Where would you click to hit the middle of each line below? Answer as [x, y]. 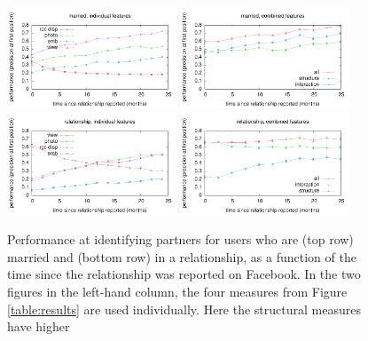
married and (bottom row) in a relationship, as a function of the [182, 256]
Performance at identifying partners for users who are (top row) [180, 239]
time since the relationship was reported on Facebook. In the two [184, 274]
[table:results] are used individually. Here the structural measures [184, 309]
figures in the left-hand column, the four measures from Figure [177, 291]
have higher [39, 326]
